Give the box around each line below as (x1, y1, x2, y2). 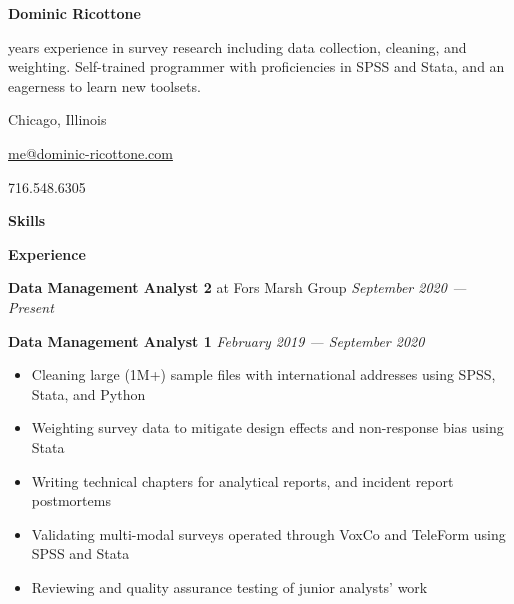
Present (8, 296, 54, 317)
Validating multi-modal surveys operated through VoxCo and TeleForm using (31, 523, 506, 544)
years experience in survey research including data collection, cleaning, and (8, 36, 467, 57)
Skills (8, 210, 46, 231)
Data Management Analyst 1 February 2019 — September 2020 (8, 330, 425, 351)
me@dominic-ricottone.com (8, 142, 173, 163)
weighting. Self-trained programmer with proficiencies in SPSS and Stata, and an (8, 56, 505, 77)
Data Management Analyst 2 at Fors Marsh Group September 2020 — (8, 277, 467, 298)
